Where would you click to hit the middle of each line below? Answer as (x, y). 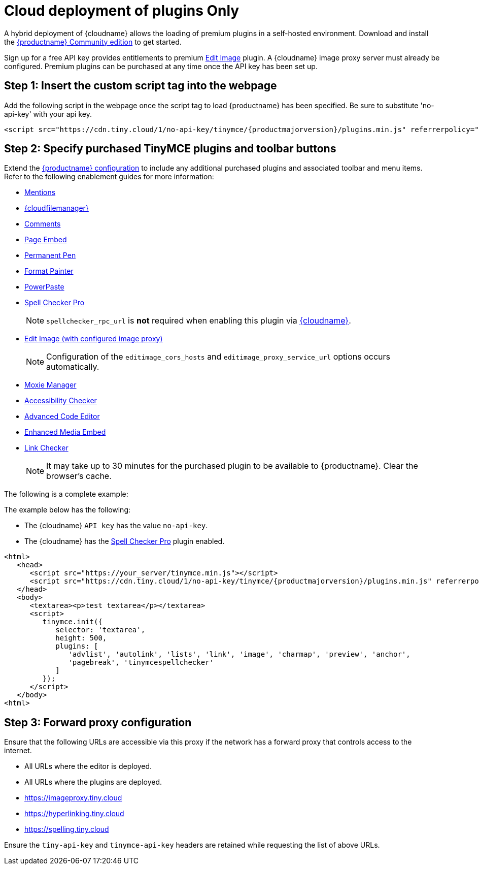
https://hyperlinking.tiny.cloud (74, 814)
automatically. (73, 367)
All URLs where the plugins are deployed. (93, 782)
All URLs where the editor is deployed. (88, 766)
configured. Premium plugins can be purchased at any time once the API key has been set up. (161, 66)
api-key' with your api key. (48, 114)
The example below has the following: (67, 510)
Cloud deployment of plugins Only (122, 11)
